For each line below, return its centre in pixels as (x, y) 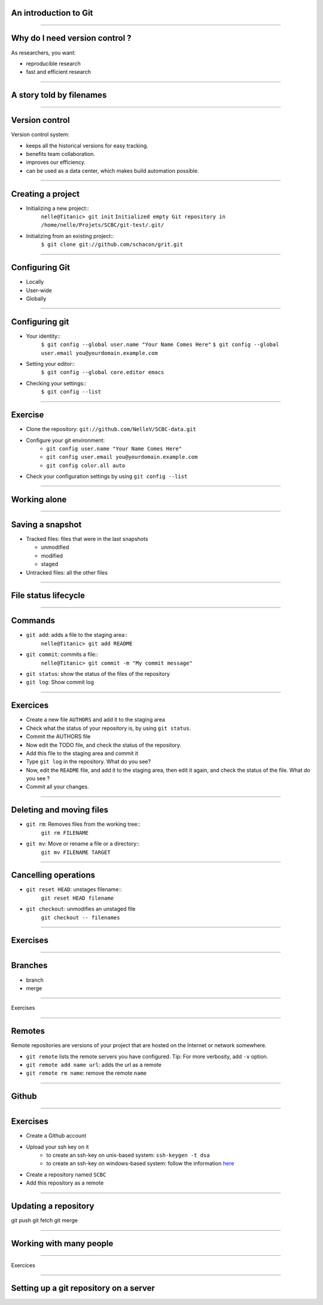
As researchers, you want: (43, 52)
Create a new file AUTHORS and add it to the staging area (96, 720)
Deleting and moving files (60, 810)
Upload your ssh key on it (57, 1147)
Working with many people (62, 1244)
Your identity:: (43, 336)
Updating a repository (53, 1206)
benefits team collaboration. (61, 154)
